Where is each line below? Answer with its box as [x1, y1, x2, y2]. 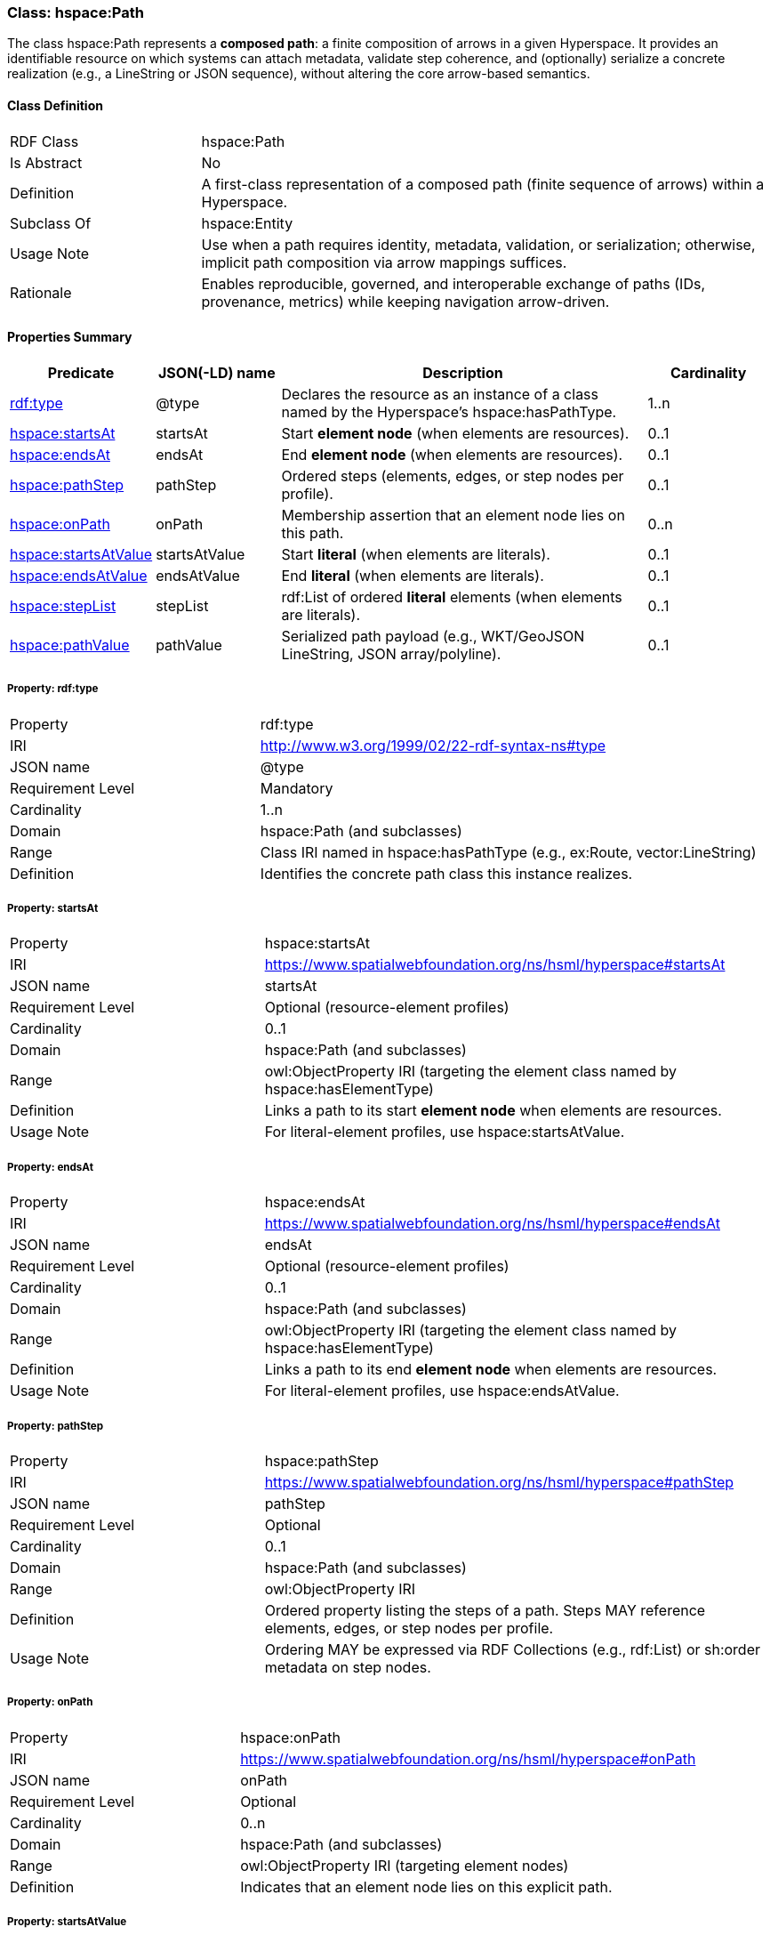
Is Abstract [10, 153, 83, 172]
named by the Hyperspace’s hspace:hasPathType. [281, 402, 617, 421]
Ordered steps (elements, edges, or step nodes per [281, 466, 624, 485]
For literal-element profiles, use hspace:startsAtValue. [264, 1123, 625, 1141]
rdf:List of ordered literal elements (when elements [281, 587, 622, 606]
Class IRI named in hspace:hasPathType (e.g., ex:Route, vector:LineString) [260, 843, 757, 861]
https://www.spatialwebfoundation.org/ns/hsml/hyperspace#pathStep [264, 1472, 734, 1491]
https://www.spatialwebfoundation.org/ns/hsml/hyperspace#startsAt [264, 955, 726, 974]
